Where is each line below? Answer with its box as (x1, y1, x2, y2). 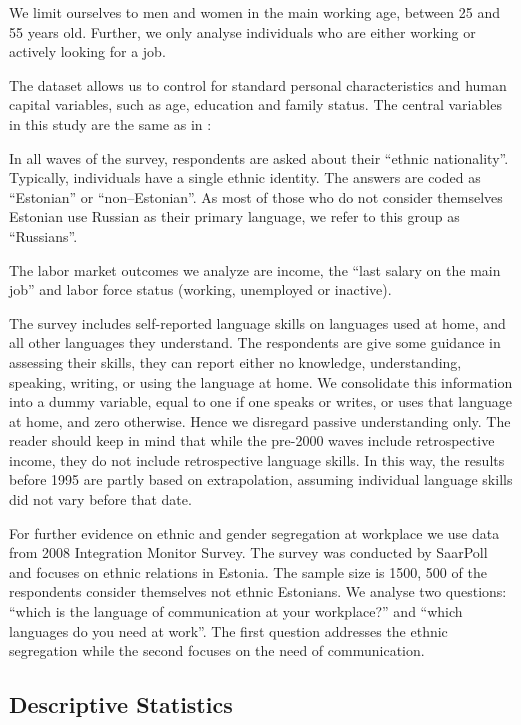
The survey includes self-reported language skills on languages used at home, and (9, 312, 506, 333)
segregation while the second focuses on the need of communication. (9, 640, 425, 661)
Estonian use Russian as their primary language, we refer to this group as (9, 206, 460, 227)
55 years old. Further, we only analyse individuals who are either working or (9, 21, 476, 42)
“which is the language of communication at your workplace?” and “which (9, 601, 463, 622)
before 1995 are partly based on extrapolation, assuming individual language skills (9, 469, 513, 490)
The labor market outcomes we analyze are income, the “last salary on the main (9, 259, 501, 280)
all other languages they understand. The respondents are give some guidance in (9, 332, 501, 353)
